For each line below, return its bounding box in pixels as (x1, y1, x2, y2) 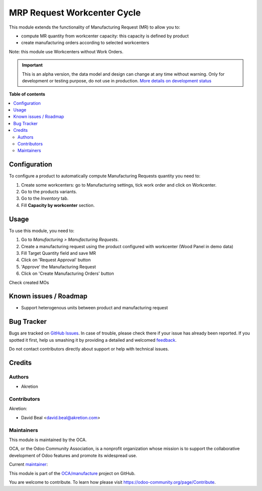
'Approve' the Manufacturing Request (21, 264, 96, 269)
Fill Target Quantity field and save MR (21, 250, 96, 256)
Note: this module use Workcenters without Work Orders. (9, 48, 124, 54)
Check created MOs (9, 279, 49, 285)
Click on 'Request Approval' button (21, 257, 91, 263)
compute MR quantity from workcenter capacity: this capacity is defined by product (21, 33, 189, 39)
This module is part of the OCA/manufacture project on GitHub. (9, 470, 136, 476)
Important (22, 62, 43, 68)
